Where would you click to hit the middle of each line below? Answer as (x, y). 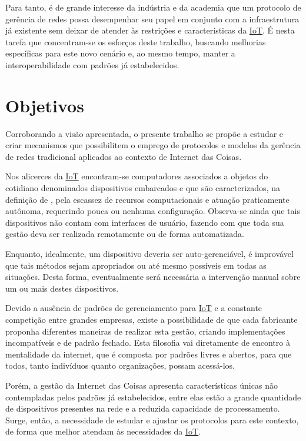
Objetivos (45, 105)
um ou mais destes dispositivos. (62, 288)
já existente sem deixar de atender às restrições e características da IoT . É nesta (150, 30)
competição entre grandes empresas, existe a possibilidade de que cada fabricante (152, 319)
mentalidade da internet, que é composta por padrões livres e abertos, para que (149, 354)
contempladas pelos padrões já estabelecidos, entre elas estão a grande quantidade (153, 397)
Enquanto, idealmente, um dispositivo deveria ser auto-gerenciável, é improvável (149, 254)
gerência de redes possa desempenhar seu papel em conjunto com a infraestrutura (152, 19)
